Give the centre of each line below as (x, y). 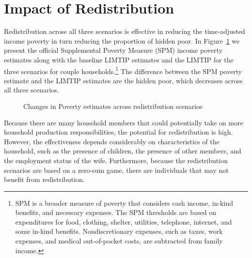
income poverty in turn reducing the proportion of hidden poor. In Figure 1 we (122, 40)
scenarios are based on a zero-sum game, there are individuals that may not (116, 170)
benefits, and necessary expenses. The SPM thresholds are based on (116, 212)
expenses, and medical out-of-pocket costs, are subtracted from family (119, 241)
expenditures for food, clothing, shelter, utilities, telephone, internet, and (124, 221)
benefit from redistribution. (44, 179)
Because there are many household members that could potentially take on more (124, 122)
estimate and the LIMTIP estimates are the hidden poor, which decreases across (123, 80)
